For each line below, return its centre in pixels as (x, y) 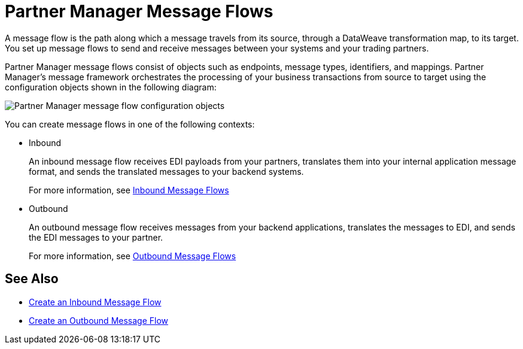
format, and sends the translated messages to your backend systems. (166, 171)
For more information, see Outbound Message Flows (133, 256)
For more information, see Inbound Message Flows (129, 190)
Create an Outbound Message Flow (99, 320)
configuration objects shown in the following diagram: (111, 87)
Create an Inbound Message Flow (95, 302)
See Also (32, 279)
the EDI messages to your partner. (96, 237)
